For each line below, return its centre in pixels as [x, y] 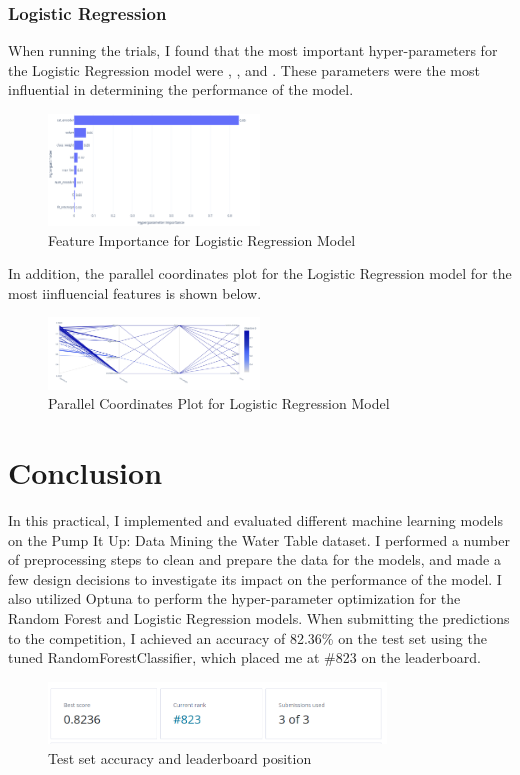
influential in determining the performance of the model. [181, 89]
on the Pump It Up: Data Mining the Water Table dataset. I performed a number [259, 539]
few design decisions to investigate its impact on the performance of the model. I [255, 578]
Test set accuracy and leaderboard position [180, 757]
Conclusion [85, 472]
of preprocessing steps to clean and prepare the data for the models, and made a [254, 559]
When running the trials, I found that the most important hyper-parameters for [253, 50]
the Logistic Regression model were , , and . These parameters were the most [244, 69]
